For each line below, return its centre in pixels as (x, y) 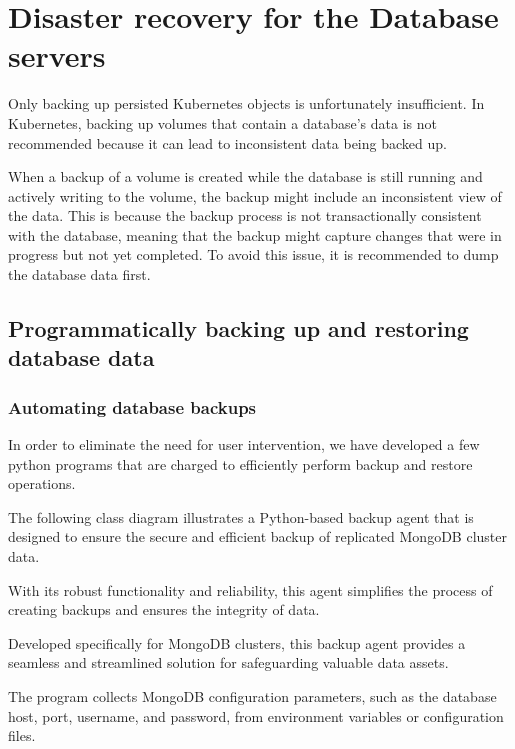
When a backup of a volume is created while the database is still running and (245, 176)
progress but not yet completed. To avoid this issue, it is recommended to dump (253, 254)
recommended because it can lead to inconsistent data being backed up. (227, 142)
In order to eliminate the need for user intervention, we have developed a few (244, 444)
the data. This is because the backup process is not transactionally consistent (245, 215)
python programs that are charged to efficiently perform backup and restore (240, 463)
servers (57, 55)
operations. (42, 483)
